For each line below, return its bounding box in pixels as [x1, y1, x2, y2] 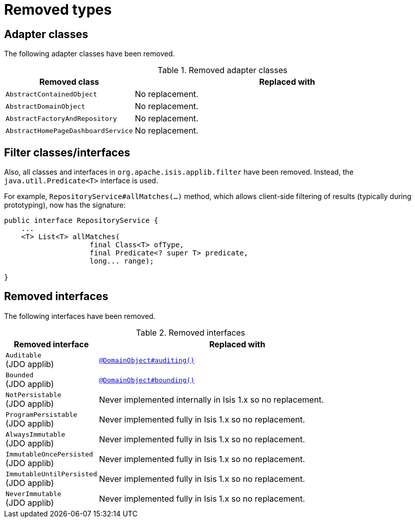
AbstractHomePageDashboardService [6, 126, 133, 135]
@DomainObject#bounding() [99, 376, 195, 384]
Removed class [39, 77, 100, 87]
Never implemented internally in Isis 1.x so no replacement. [99, 395, 324, 405]
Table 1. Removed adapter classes [157, 65, 288, 76]
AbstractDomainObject [6, 102, 85, 110]
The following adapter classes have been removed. [4, 49, 175, 58]
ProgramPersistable [6, 410, 77, 418]
